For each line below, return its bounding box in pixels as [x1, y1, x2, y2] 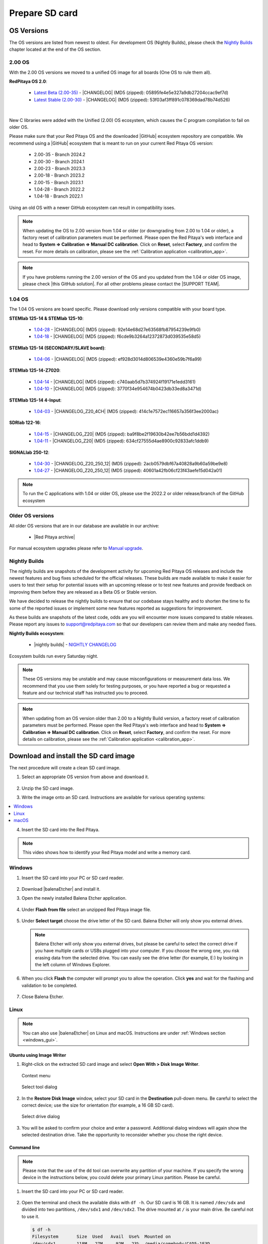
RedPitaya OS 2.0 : [9, 78, 47, 84]
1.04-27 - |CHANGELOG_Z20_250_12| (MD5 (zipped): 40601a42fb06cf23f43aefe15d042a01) [34, 468, 223, 474]
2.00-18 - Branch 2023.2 [34, 172, 85, 179]
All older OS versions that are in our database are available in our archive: [9, 522, 160, 528]
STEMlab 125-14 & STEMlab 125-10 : [9, 315, 84, 321]
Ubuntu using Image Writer [9, 1052, 67, 1058]
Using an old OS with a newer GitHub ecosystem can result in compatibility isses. [9, 205, 176, 210]
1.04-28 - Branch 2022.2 [34, 187, 85, 193]
